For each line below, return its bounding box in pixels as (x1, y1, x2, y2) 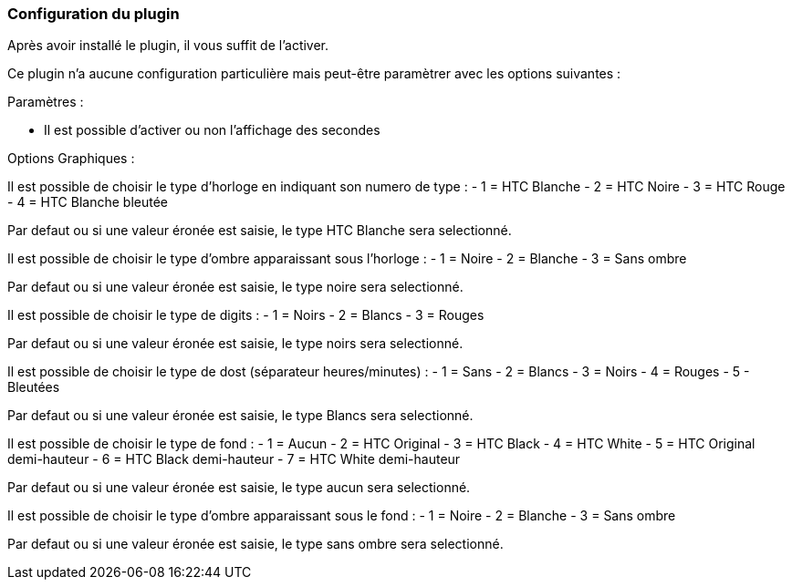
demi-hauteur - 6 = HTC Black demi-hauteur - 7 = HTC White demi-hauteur (7, 451, 461, 468)
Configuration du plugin (7, 5, 180, 23)
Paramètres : (7, 94, 84, 110)
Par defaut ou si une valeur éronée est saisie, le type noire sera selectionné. (7, 279, 464, 295)
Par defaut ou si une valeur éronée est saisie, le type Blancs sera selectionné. (7, 407, 474, 424)
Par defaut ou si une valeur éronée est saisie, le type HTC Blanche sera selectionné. (7, 222, 512, 239)
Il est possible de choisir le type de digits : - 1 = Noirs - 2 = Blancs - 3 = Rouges (7, 307, 485, 324)
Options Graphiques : (7, 150, 135, 167)
